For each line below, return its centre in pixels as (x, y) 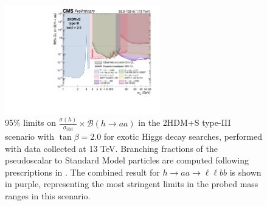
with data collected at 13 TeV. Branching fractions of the (111, 148)
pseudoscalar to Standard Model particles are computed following (127, 160)
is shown (245, 172)
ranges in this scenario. (48, 195)
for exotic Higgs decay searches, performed (183, 136)
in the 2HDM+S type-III (185, 122)
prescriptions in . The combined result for (82, 172)
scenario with (30, 136)
